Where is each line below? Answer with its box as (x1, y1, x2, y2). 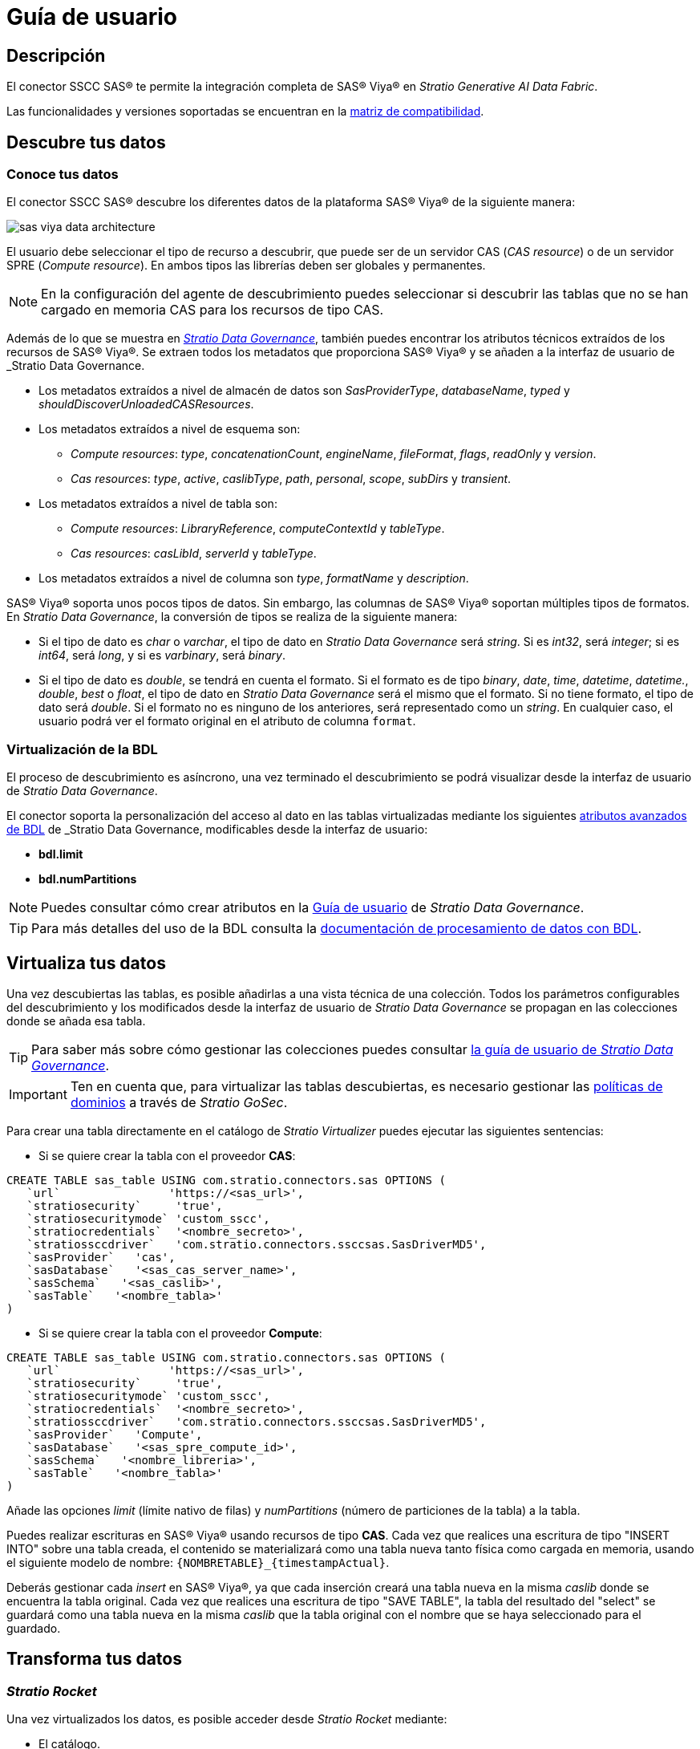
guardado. (6, 1621, 61, 1635)
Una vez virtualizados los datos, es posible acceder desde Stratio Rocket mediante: (6, 1712, 447, 1727)
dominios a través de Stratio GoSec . (70, 1094, 288, 1110)
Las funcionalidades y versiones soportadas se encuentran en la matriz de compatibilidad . (6, 104, 484, 119)
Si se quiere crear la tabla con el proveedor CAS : (38, 1148, 296, 1163)
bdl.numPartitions (38, 872, 137, 887)
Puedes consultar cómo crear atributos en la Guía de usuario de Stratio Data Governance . (41, 899, 585, 916)
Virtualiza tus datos (6, 952, 166, 973)
